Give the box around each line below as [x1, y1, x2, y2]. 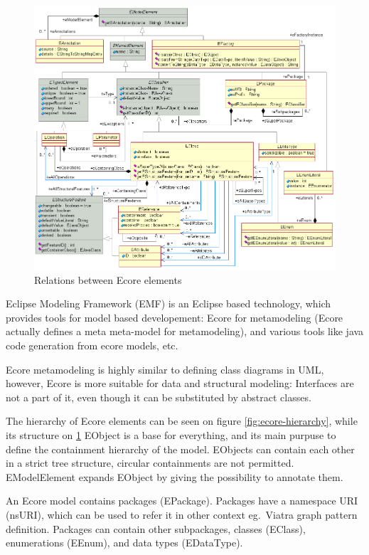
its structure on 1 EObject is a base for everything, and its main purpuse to [6, 427, 336, 442]
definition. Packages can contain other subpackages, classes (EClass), [6, 521, 306, 536]
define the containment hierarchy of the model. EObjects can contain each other [6, 441, 355, 456]
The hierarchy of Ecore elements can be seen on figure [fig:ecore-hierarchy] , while [6, 413, 358, 428]
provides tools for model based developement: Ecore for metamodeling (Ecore [6, 310, 343, 324]
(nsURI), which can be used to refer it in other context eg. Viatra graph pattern [6, 507, 358, 522]
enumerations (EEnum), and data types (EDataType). [6, 535, 243, 550]
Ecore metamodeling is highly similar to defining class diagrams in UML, [6, 361, 324, 376]
